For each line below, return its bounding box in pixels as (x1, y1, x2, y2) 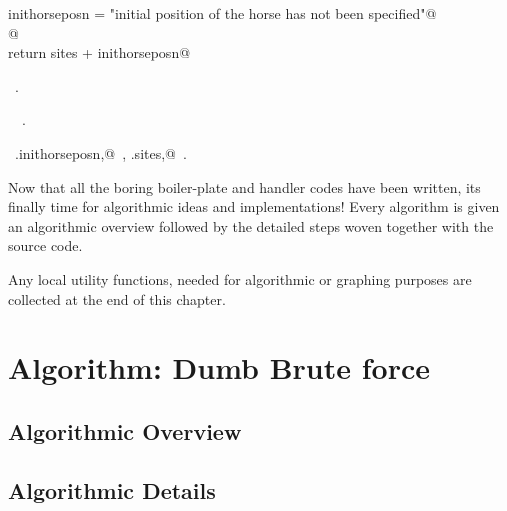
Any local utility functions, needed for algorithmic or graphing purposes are (8, 268, 472, 289)
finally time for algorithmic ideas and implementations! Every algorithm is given (8, 196, 500, 217)
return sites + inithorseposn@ (8, 42, 191, 63)
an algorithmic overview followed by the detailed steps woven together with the (8, 215, 494, 236)
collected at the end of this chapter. (8, 288, 226, 309)
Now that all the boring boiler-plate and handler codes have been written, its (8, 176, 481, 197)
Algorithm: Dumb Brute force (8, 347, 431, 388)
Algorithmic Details (8, 474, 216, 505)
